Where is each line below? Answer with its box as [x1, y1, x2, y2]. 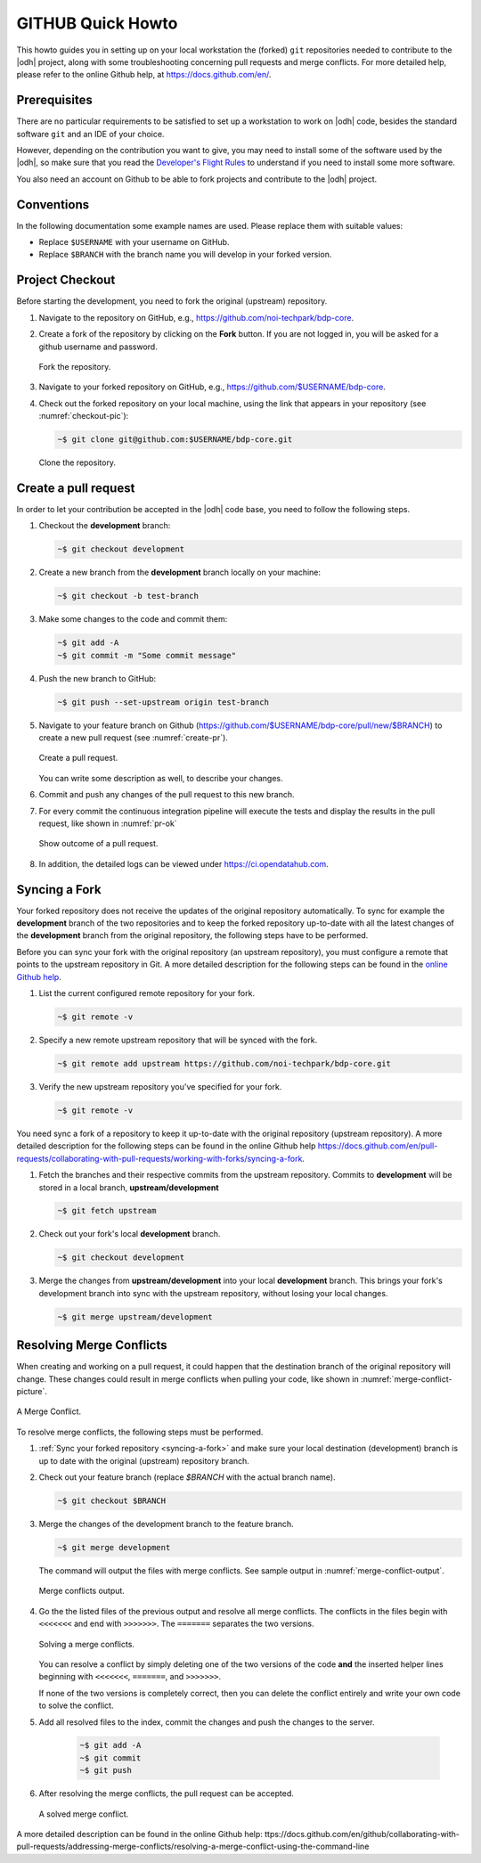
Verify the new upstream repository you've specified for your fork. [38, 1081, 282, 1091]
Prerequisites [16, 93, 93, 108]
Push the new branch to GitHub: [38, 673, 157, 683]
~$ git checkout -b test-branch [57, 591, 200, 601]
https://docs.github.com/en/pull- [317, 1140, 438, 1151]
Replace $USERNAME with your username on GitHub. [38, 237, 230, 248]
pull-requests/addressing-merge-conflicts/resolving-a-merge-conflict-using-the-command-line [16, 1841, 370, 1852]
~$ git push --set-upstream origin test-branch [57, 697, 269, 707]
